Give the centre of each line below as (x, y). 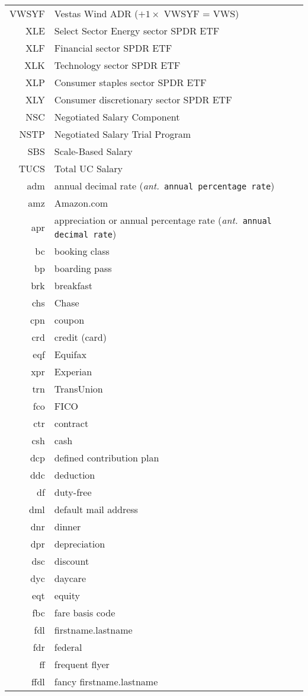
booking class (82, 251)
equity (67, 595)
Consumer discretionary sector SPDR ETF (143, 99)
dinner (68, 526)
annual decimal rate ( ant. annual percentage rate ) (164, 186)
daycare (70, 578)
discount (72, 561)
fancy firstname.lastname (106, 681)
